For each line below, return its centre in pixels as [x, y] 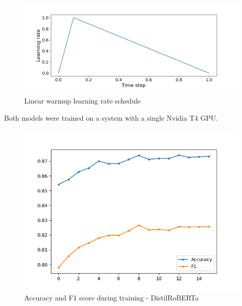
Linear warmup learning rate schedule [83, 101]
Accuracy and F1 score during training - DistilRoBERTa [112, 298]
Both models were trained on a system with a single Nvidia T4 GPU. [111, 118]
